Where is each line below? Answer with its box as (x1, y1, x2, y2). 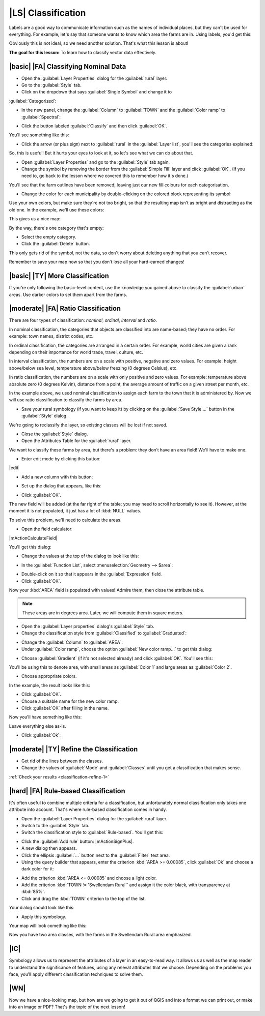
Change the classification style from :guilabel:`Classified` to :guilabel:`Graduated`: (21, 630, 186, 636)
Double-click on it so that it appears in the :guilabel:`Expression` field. (21, 571, 162, 577)
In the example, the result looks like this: (9, 682, 90, 688)
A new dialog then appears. (21, 845, 77, 851)
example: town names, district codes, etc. (9, 333, 94, 339)
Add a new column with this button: (21, 474, 93, 479)
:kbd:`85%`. (21, 889, 45, 895)
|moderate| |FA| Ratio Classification (9, 304, 121, 313)
